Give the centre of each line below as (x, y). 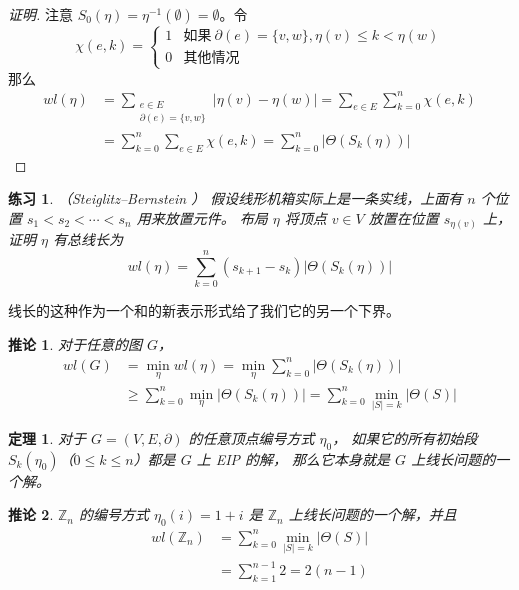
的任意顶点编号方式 (251, 437)
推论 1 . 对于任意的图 (75, 343)
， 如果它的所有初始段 (405, 437)
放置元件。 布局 (216, 217)
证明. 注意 (40, 14)
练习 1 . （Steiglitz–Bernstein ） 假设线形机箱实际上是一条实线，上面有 (235, 198)
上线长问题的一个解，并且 (372, 514)
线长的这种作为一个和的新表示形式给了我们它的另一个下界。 (204, 310)
